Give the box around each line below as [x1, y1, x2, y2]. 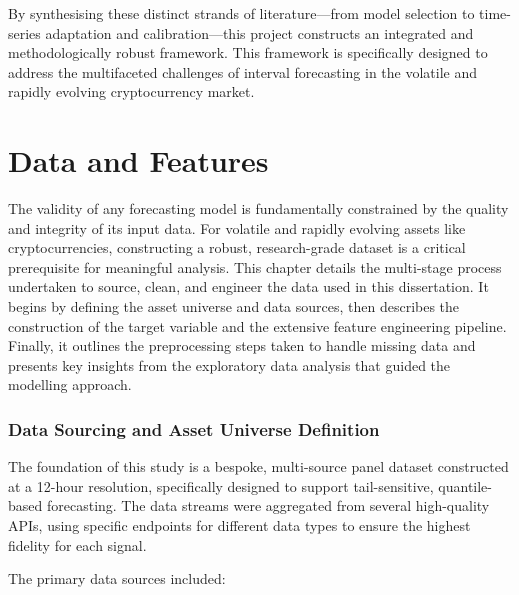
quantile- [438, 475, 492, 496]
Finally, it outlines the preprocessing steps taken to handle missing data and [8, 335, 476, 356]
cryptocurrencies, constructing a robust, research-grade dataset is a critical [8, 237, 466, 258]
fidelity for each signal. [8, 534, 147, 555]
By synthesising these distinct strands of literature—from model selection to [8, 3, 475, 23]
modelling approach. [8, 374, 132, 395]
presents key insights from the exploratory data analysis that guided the [8, 354, 451, 375]
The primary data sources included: [8, 568, 226, 589]
